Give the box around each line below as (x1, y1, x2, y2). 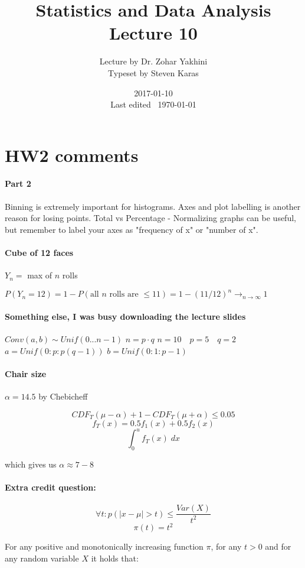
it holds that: (91, 551, 139, 564)
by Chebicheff (38, 390, 88, 403)
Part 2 (5, 177, 31, 190)
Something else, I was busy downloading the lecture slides (5, 310, 246, 322)
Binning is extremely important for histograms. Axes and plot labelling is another (5, 200, 301, 212)
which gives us (5, 458, 57, 470)
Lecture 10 (109, 21, 198, 45)
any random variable (5, 551, 79, 564)
